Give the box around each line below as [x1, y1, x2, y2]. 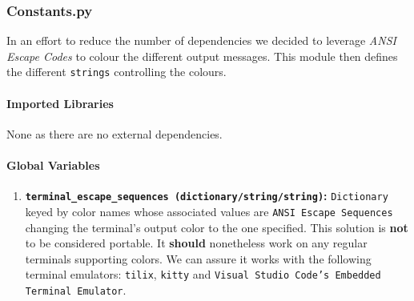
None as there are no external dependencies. [6, 125, 223, 142]
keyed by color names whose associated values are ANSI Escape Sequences [25, 203, 393, 219]
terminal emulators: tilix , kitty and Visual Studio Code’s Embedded [25, 266, 381, 283]
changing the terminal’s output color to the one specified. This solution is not [25, 219, 408, 235]
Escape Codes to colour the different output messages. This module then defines [6, 47, 398, 64]
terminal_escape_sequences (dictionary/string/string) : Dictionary [25, 187, 388, 204]
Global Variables [6, 157, 100, 174]
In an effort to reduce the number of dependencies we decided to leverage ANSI [6, 32, 396, 49]
